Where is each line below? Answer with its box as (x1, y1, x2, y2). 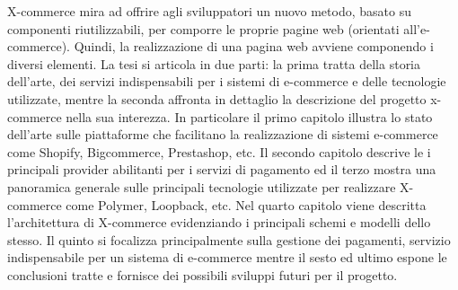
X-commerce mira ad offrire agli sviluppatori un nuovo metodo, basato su (7, 2, 411, 20)
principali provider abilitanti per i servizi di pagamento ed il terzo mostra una (7, 160, 436, 179)
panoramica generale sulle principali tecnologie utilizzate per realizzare (7, 177, 396, 196)
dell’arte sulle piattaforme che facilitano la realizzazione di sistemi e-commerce (7, 125, 438, 144)
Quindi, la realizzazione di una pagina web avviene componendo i (74, 37, 434, 56)
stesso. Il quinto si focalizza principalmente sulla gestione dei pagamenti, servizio (7, 230, 451, 249)
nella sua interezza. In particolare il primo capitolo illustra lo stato (66, 107, 433, 126)
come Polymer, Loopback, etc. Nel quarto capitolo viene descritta (66, 195, 427, 214)
